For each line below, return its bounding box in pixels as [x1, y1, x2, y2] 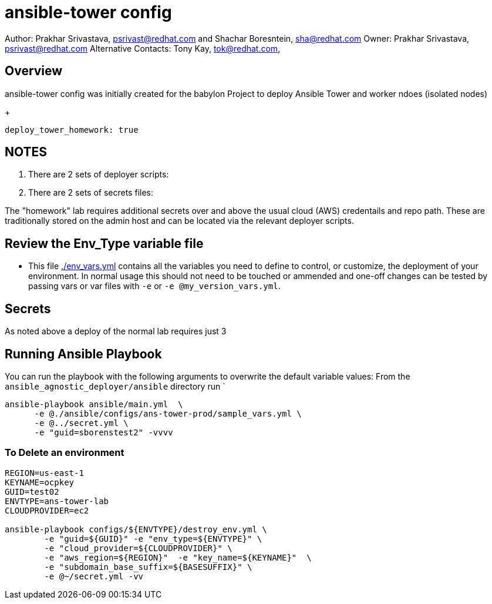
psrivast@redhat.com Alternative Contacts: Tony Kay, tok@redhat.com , [5, 43, 281, 53]
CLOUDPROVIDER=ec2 [5, 505, 89, 515]
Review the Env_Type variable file [5, 236, 204, 251]
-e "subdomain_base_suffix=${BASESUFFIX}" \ [44, 562, 252, 572]
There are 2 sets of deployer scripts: [28, 169, 169, 180]
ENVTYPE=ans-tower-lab [5, 496, 109, 506]
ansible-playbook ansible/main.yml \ [5, 399, 183, 409]
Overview [5, 63, 63, 79]
